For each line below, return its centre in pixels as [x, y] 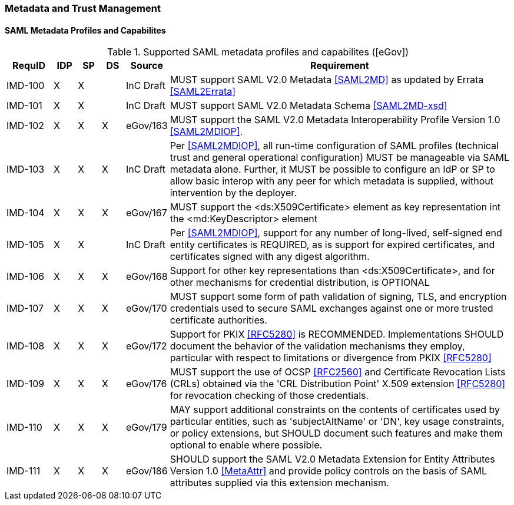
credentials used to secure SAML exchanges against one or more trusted [331, 308]
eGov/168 [147, 277]
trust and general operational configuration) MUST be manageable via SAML [339, 158]
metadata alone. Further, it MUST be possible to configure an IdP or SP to [332, 169]
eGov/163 [147, 126]
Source [147, 66]
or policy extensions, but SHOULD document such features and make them [336, 433]
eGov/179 [146, 428]
